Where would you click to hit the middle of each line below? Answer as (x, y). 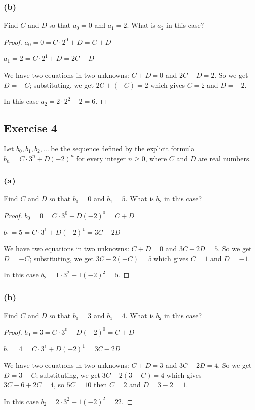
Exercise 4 (31, 128)
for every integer (101, 158)
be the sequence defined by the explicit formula (123, 148)
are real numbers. (225, 158)
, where (156, 158)
